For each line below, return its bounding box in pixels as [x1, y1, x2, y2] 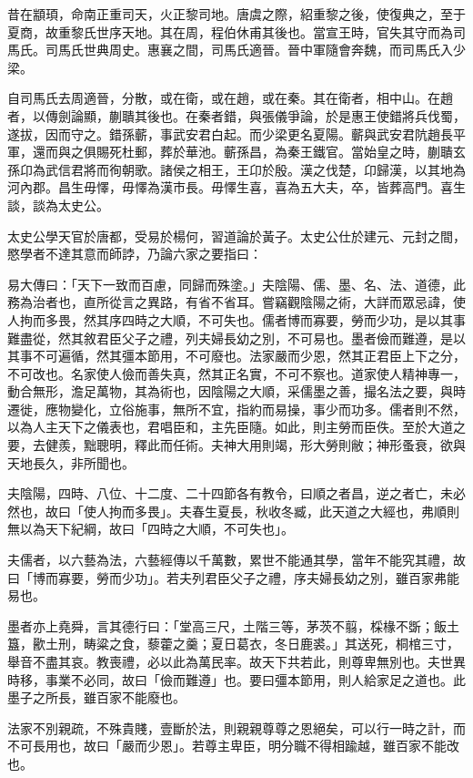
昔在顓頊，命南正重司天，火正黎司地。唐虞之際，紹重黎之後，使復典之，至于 [7, 5, 466, 23]
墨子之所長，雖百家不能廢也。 [7, 688, 186, 707]
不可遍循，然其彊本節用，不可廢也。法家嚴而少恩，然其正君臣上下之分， [32, 346, 466, 365]
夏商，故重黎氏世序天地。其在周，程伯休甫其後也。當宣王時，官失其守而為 [7, 22, 453, 41]
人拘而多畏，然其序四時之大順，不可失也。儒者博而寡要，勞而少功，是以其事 [7, 310, 466, 329]
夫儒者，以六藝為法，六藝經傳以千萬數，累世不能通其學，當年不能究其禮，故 [7, 550, 466, 569]
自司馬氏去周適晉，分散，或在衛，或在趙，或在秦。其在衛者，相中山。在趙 [7, 88, 453, 107]
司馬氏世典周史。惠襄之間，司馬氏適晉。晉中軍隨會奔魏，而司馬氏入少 [45, 40, 466, 59]
